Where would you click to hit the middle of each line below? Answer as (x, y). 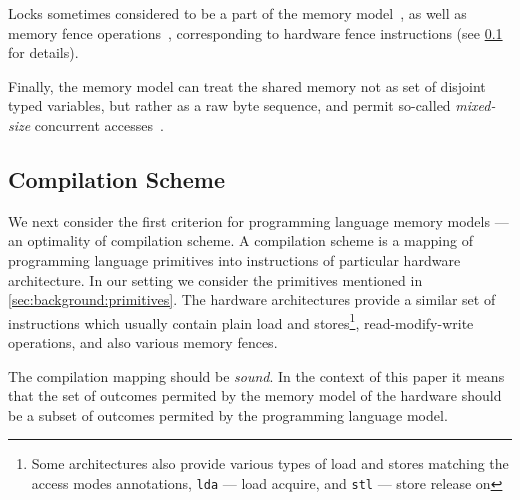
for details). (43, 52)
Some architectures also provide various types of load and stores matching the (270, 463)
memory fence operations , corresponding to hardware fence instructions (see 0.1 (255, 32)
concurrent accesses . (99, 124)
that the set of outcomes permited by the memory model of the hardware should (255, 395)
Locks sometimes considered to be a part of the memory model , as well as (237, 13)
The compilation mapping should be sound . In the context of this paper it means (256, 375)
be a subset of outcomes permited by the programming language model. (228, 414)
